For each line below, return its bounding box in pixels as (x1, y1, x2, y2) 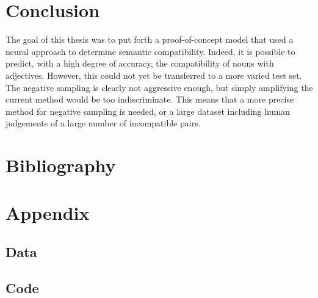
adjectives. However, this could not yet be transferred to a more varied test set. (5, 68, 302, 81)
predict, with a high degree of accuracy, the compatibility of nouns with (5, 57, 274, 70)
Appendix (5, 200, 90, 225)
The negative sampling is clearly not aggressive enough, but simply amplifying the (5, 81, 313, 93)
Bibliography (5, 153, 116, 178)
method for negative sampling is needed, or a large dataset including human (5, 104, 290, 117)
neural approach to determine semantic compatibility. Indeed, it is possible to (5, 45, 295, 57)
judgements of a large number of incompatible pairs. (5, 117, 201, 129)
